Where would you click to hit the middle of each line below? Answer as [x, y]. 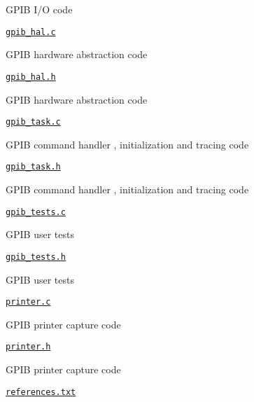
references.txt [41, 392]
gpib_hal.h [31, 77]
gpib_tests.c [36, 212]
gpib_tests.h [36, 257]
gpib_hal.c [31, 32]
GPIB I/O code [39, 9]
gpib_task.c [33, 122]
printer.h [28, 347]
